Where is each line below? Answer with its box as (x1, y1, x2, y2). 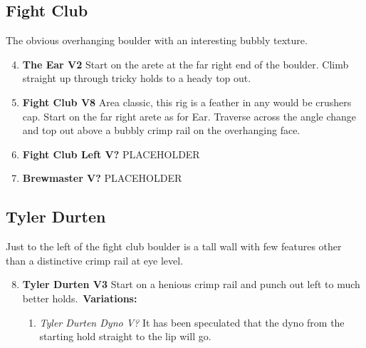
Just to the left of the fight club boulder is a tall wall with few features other (6, 239, 342, 254)
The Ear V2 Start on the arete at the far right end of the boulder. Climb (22, 56, 349, 71)
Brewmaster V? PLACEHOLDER (22, 170, 182, 185)
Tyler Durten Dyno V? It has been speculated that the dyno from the (39, 314, 345, 329)
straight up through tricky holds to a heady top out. (22, 71, 251, 86)
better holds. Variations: (22, 290, 137, 305)
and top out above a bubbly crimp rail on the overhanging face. (22, 123, 300, 138)
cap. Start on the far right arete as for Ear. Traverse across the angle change (22, 108, 357, 123)
